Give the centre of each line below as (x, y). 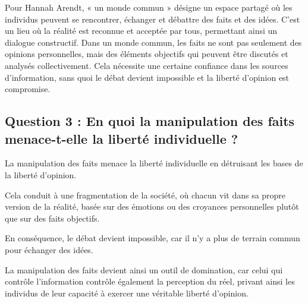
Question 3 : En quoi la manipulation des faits (150, 121)
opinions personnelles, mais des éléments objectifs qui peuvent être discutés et (147, 54)
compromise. (28, 89)
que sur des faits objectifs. (52, 218)
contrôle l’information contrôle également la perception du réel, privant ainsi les (150, 281)
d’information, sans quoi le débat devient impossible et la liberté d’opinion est (147, 77)
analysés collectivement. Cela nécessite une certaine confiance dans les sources (147, 65)
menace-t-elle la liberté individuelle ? (122, 138)
